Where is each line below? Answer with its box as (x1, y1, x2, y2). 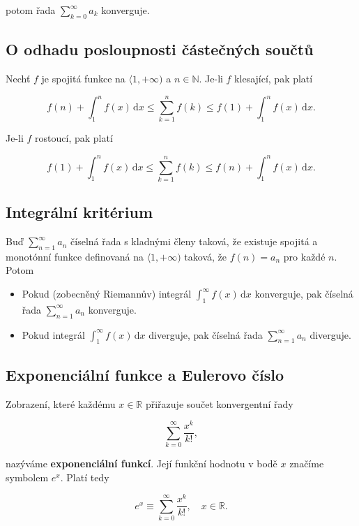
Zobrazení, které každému (6, 396, 116, 411)
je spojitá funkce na (41, 71, 125, 85)
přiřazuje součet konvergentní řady (145, 396, 293, 411)
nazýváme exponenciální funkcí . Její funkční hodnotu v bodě (6, 456, 277, 471)
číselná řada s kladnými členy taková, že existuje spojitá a (70, 234, 318, 249)
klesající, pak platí (234, 71, 313, 85)
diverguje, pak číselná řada (148, 327, 263, 342)
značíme (289, 456, 324, 471)
